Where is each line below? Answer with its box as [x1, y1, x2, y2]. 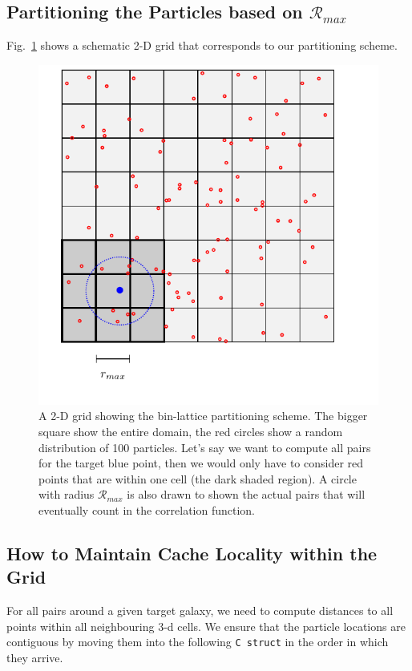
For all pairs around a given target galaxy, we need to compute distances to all [6, 602, 394, 619]
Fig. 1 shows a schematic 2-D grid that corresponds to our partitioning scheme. [6, 37, 398, 54]
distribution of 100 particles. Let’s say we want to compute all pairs [38, 439, 371, 455]
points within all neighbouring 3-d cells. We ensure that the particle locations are [6, 617, 406, 634]
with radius [38, 486, 95, 503]
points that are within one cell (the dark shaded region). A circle [38, 470, 357, 487]
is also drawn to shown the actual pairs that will [127, 486, 366, 503]
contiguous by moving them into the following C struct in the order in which [6, 633, 389, 650]
